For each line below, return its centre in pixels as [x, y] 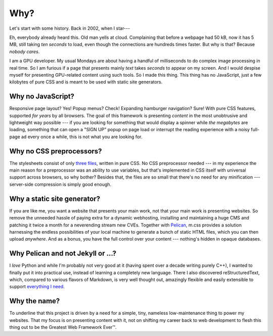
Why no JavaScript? [42, 97]
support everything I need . [37, 287]
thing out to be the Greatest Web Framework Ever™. [63, 327]
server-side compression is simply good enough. [60, 184]
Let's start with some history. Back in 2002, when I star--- [70, 28]
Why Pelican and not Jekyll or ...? [63, 254]
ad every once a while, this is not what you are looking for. [82, 137]
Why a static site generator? [55, 199]
